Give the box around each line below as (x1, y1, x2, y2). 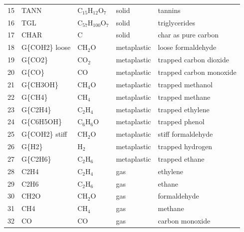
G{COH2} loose (21, 42, 71, 52)
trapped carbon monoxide (158, 66, 237, 77)
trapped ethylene (158, 104, 210, 114)
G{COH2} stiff (21, 129, 67, 139)
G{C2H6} (21, 153, 51, 164)
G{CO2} (21, 54, 48, 65)
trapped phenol (158, 116, 205, 127)
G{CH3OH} (21, 79, 58, 89)
